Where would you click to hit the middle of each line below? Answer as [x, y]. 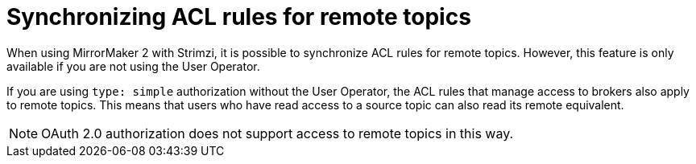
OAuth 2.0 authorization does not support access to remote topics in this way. [278, 133]
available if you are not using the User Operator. [133, 66]
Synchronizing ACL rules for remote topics [239, 17]
